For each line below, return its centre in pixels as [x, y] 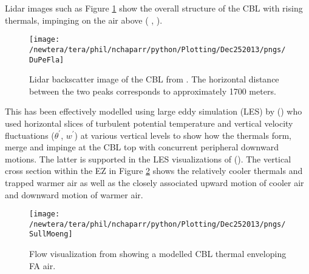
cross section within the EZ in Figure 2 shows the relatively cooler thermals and [154, 171]
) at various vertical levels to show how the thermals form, [183, 135]
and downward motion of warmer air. [74, 194]
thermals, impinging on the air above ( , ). [84, 20]
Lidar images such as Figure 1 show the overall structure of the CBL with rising [154, 8]
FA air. [42, 265]
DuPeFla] [47, 60]
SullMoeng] [51, 234]
